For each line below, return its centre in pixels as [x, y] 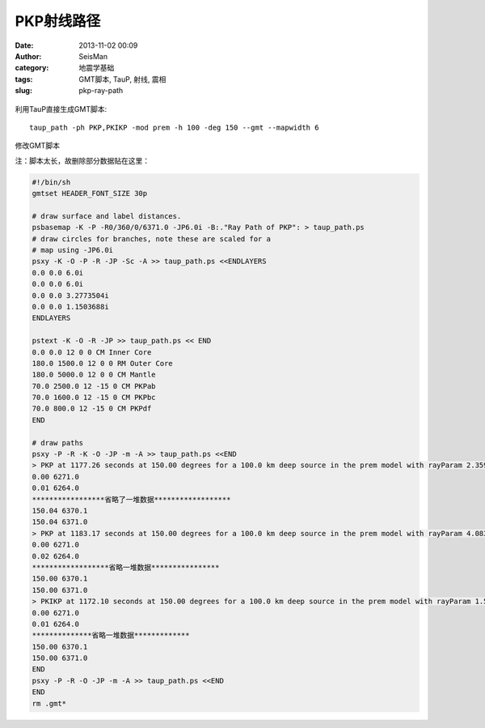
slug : [23, 91]
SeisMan [93, 56]
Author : [28, 56]
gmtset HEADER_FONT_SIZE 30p [90, 194]
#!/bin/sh [51, 182]
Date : [24, 45]
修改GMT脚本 [38, 146]
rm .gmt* [49, 703]
